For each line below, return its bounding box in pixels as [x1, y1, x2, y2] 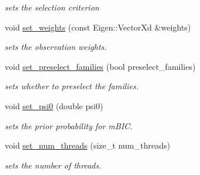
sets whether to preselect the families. [5, 80, 139, 92]
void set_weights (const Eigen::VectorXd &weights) [5, 21, 191, 33]
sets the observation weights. [5, 41, 107, 53]
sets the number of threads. [5, 159, 102, 171]
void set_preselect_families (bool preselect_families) [5, 60, 196, 72]
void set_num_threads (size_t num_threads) [5, 139, 171, 152]
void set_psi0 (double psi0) [5, 99, 104, 112]
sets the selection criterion [5, 1, 99, 13]
